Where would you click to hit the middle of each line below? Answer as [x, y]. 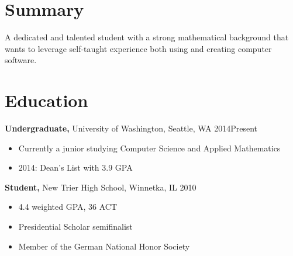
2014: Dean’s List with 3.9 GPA [75, 167]
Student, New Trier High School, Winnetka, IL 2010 [101, 187]
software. [21, 60]
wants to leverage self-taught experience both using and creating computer [138, 48]
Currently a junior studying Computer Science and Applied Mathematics [149, 148]
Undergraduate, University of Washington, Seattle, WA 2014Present [131, 128]
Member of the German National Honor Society [104, 246]
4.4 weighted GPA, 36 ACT [68, 207]
